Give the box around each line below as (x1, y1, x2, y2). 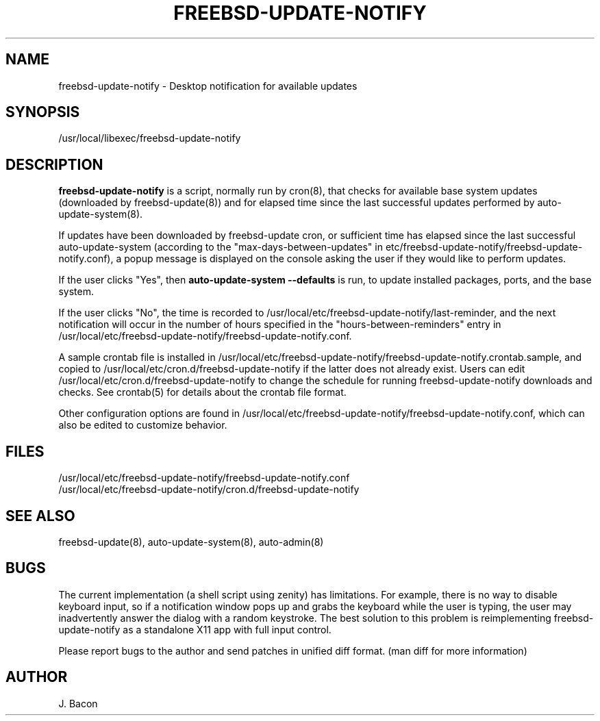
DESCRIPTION (5, 155, 103, 173)
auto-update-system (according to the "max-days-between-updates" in (58, 241, 383, 253)
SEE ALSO (5, 507, 75, 524)
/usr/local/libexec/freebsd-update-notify (58, 132, 241, 144)
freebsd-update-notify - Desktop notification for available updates (58, 79, 358, 92)
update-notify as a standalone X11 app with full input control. (58, 623, 332, 635)
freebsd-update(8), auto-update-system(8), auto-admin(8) (58, 535, 324, 548)
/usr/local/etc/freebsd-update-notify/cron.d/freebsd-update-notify (58, 483, 360, 496)
